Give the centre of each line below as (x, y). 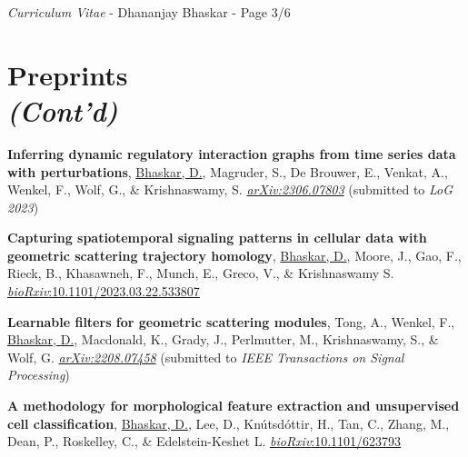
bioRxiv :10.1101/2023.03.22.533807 (104, 291)
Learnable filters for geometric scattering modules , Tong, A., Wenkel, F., (231, 321)
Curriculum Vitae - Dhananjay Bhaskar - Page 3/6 (149, 12)
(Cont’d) (63, 110)
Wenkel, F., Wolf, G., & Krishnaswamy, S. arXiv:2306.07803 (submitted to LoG (230, 189)
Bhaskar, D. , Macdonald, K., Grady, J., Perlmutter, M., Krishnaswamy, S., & (223, 339)
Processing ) (39, 375)
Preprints (68, 74)
